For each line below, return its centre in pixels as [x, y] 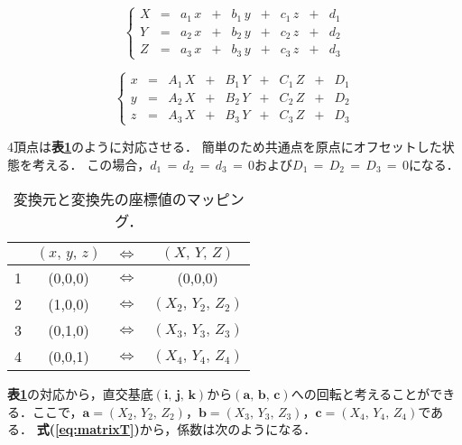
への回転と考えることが [360, 394]
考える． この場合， [91, 164]
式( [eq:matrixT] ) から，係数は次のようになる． [176, 429]
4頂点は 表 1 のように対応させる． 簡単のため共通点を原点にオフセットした [225, 146]
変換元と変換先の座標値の [100, 199]
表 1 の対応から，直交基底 [80, 394]
